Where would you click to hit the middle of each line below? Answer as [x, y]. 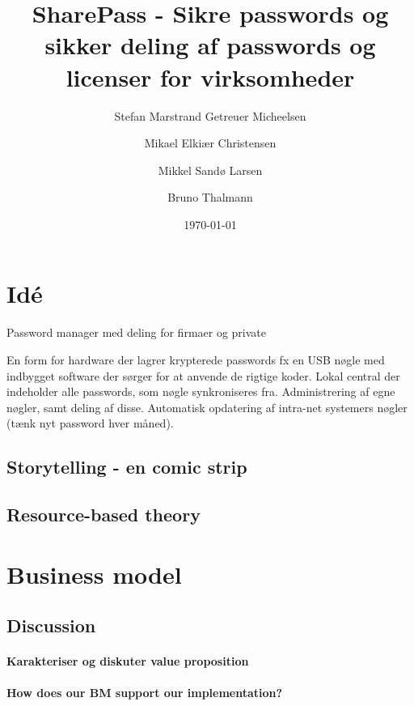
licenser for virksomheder [210, 77]
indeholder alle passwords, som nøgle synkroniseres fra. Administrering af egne [201, 391]
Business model [94, 574]
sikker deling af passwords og [210, 45]
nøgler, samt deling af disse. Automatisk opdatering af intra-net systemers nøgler [207, 407]
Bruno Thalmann [210, 197]
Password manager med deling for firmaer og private [137, 332]
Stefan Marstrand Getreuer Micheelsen [210, 115]
